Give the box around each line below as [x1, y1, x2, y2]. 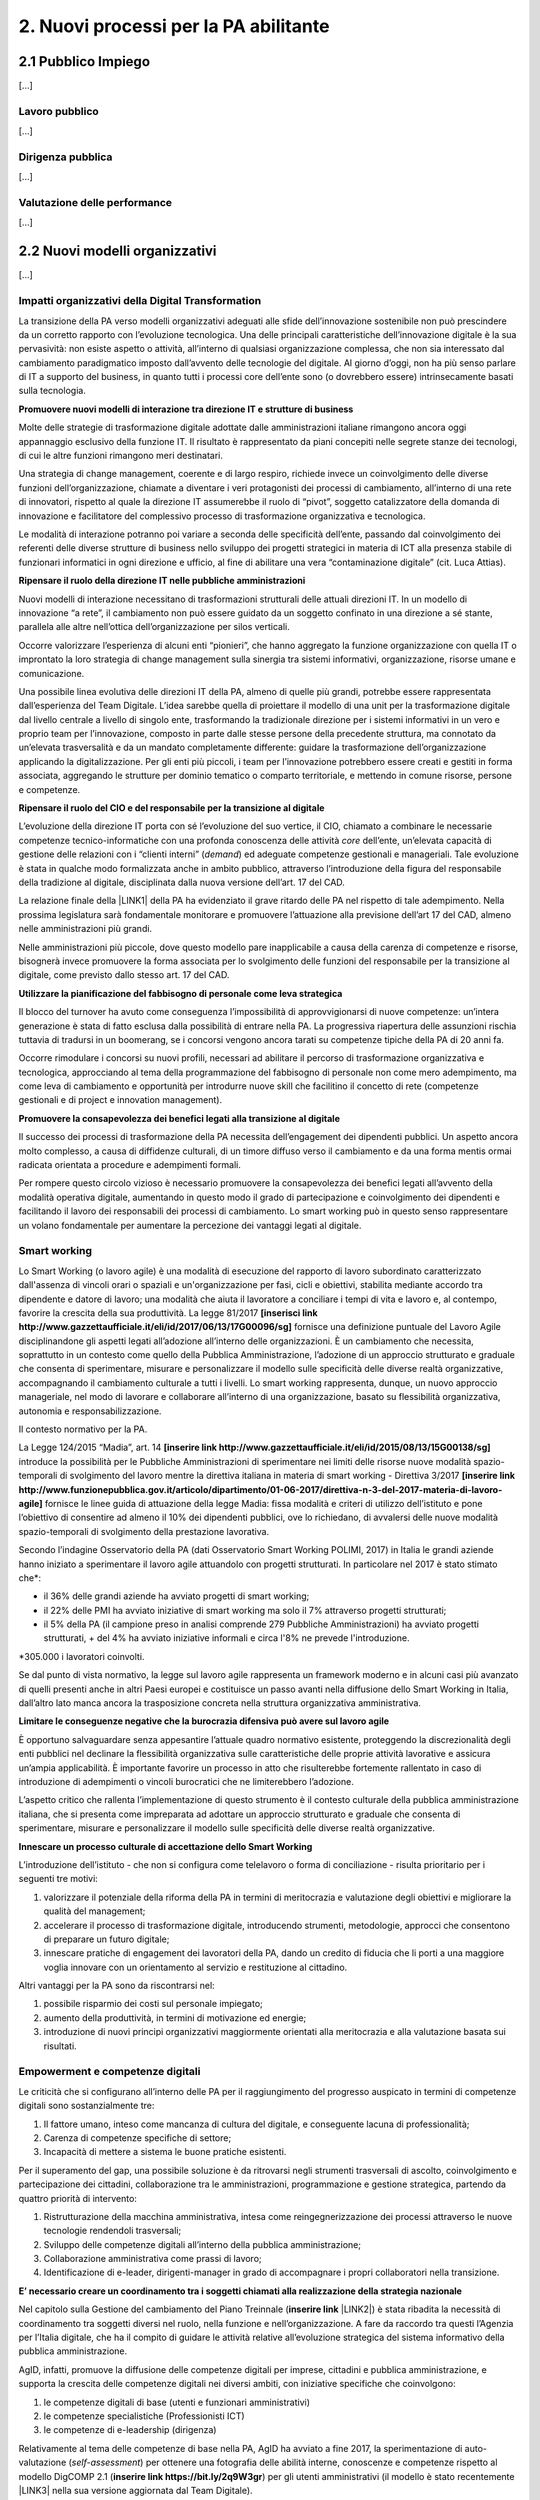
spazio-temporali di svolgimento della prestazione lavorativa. [18, 1525, 270, 1537]
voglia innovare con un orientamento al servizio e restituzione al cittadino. [43, 1961, 348, 1973]
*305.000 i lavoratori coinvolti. [18, 1650, 145, 1662]
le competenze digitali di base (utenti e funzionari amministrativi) [43, 2396, 310, 2408]
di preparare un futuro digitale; [43, 1933, 170, 1945]
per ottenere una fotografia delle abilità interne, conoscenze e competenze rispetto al [145, 2456, 498, 2469]
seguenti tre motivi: [18, 1873, 99, 1885]
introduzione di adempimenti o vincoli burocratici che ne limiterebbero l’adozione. [18, 1776, 354, 1787]
